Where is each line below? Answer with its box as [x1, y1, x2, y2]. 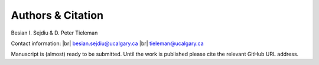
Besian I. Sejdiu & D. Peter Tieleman [11, 29, 98, 36]
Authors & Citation [11, 9, 103, 22]
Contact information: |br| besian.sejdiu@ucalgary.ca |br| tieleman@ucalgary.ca [11, 40, 204, 47]
